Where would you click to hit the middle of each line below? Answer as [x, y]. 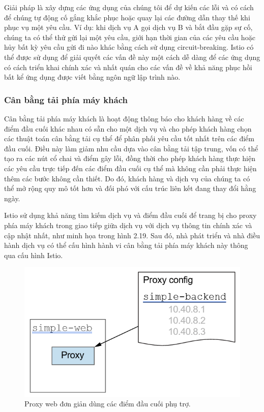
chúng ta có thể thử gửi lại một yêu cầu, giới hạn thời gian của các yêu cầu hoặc [130, 37]
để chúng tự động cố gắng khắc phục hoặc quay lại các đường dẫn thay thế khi [127, 17]
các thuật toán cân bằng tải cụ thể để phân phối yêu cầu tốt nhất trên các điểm [129, 138]
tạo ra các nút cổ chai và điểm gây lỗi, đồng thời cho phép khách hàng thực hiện [130, 158]
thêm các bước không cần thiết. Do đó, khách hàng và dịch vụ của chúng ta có [127, 178]
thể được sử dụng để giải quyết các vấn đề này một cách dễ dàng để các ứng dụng [132, 57]
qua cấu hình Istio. [34, 255]
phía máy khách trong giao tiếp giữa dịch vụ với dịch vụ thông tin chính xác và [128, 225]
